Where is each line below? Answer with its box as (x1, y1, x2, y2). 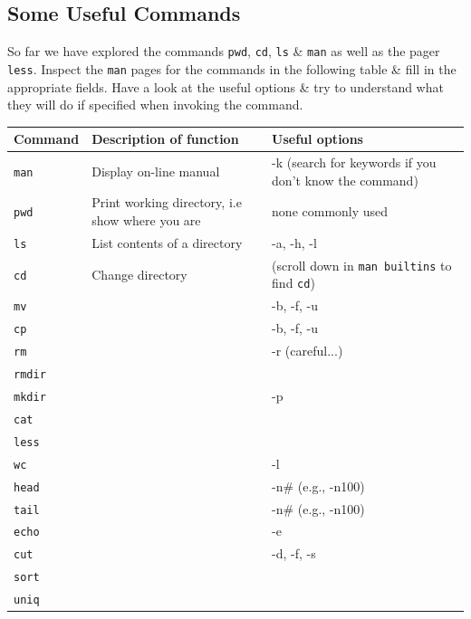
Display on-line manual (91, 161, 220, 180)
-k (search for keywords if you (272, 153, 437, 172)
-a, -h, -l (272, 233, 317, 252)
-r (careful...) (272, 341, 343, 360)
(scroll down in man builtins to (272, 255, 452, 274)
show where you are (91, 211, 201, 230)
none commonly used (272, 202, 389, 221)
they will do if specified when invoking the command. (7, 95, 303, 114)
